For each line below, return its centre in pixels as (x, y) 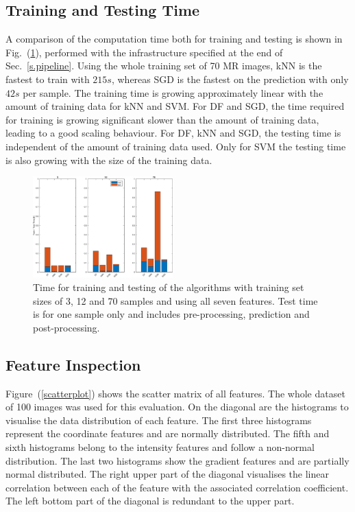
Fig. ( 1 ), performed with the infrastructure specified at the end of (144, 52)
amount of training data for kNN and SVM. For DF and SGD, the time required (175, 106)
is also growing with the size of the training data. (109, 160)
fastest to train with (48, 79)
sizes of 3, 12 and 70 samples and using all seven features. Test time (175, 300)
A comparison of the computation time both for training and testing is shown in (174, 39)
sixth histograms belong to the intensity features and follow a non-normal (160, 446)
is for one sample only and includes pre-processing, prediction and (171, 314)
